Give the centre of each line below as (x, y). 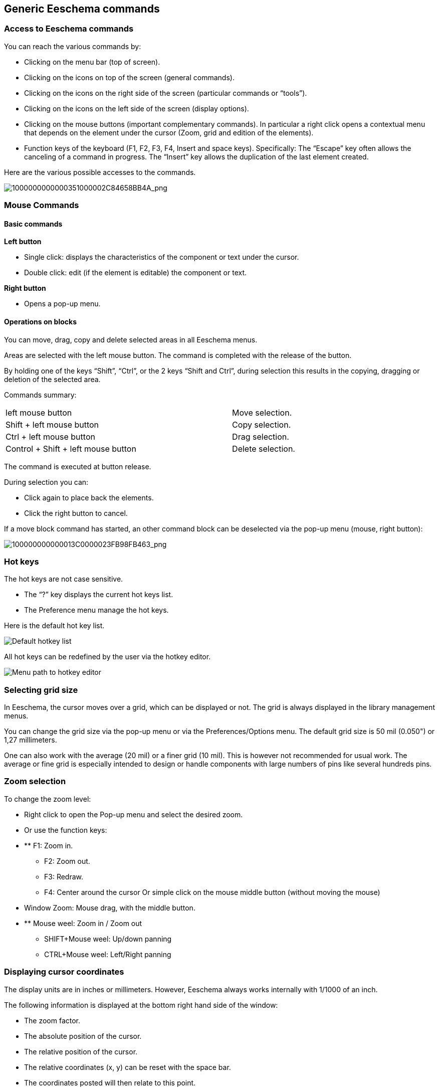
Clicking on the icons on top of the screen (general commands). (129, 77)
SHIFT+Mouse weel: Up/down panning (108, 939)
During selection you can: (46, 482)
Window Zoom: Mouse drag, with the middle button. (110, 907)
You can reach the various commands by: (73, 46)
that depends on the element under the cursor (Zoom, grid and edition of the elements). (169, 132)
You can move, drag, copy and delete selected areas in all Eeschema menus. (131, 339)
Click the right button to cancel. (76, 513)
